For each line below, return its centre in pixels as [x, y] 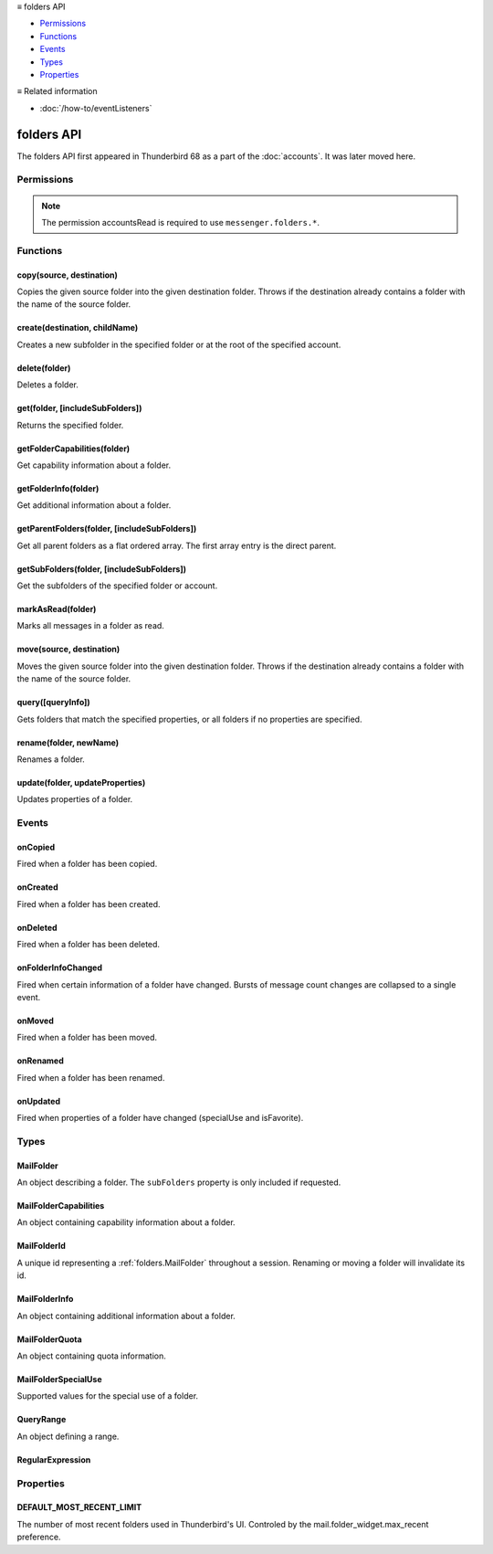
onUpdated [39, 1101]
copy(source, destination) [68, 275]
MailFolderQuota [49, 1339]
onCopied [36, 847]
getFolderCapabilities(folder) [73, 449]
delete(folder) [44, 368]
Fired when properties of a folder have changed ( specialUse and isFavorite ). [160, 1118]
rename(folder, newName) [68, 742]
